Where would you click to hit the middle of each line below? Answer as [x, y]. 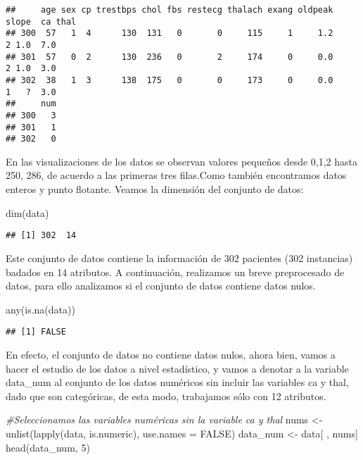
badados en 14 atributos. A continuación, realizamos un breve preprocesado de [175, 272]
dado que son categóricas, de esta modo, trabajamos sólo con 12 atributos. [166, 396]
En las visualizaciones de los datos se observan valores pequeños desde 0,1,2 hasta [182, 161]
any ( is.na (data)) [40, 309]
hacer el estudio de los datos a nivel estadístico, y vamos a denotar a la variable [177, 368]
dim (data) [27, 212]
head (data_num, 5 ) [48, 447]
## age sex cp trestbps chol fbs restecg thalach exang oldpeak [170, 10]
